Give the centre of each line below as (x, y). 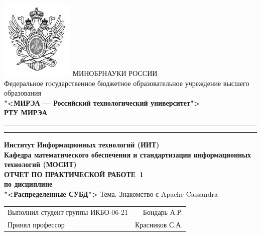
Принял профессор (36, 225)
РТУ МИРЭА (26, 112)
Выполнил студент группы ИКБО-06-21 (68, 212)
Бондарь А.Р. (163, 212)
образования (23, 93)
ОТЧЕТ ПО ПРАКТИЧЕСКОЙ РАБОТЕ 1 (74, 174)
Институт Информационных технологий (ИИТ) (82, 144)
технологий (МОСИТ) (40, 164)
